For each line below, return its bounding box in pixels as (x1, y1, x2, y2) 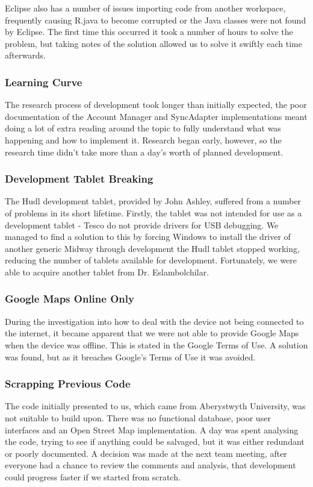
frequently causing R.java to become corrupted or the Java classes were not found (5, 13, 306, 26)
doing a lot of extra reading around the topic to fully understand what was (5, 122, 281, 134)
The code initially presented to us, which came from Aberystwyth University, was (5, 400, 306, 412)
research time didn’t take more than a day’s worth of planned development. (5, 145, 284, 158)
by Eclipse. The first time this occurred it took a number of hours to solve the (5, 25, 293, 38)
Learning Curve (5, 74, 82, 89)
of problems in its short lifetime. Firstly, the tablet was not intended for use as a (5, 206, 302, 219)
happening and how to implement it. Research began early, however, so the (5, 133, 282, 146)
